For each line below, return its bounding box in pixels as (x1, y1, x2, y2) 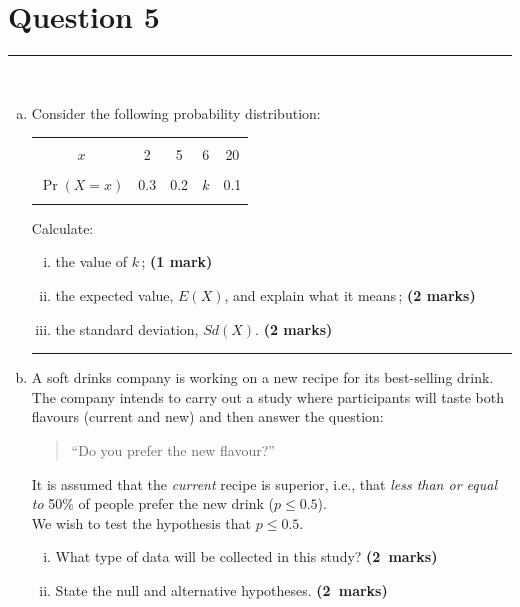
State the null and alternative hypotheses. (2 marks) (55, 579, 388, 600)
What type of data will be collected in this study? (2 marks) (55, 546, 438, 567)
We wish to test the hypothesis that (31, 512, 252, 533)
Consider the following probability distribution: (31, 102, 321, 123)
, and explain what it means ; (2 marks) (224, 284, 476, 305)
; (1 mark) (141, 251, 213, 272)
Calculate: (31, 217, 94, 238)
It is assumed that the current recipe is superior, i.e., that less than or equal (31, 473, 497, 494)
